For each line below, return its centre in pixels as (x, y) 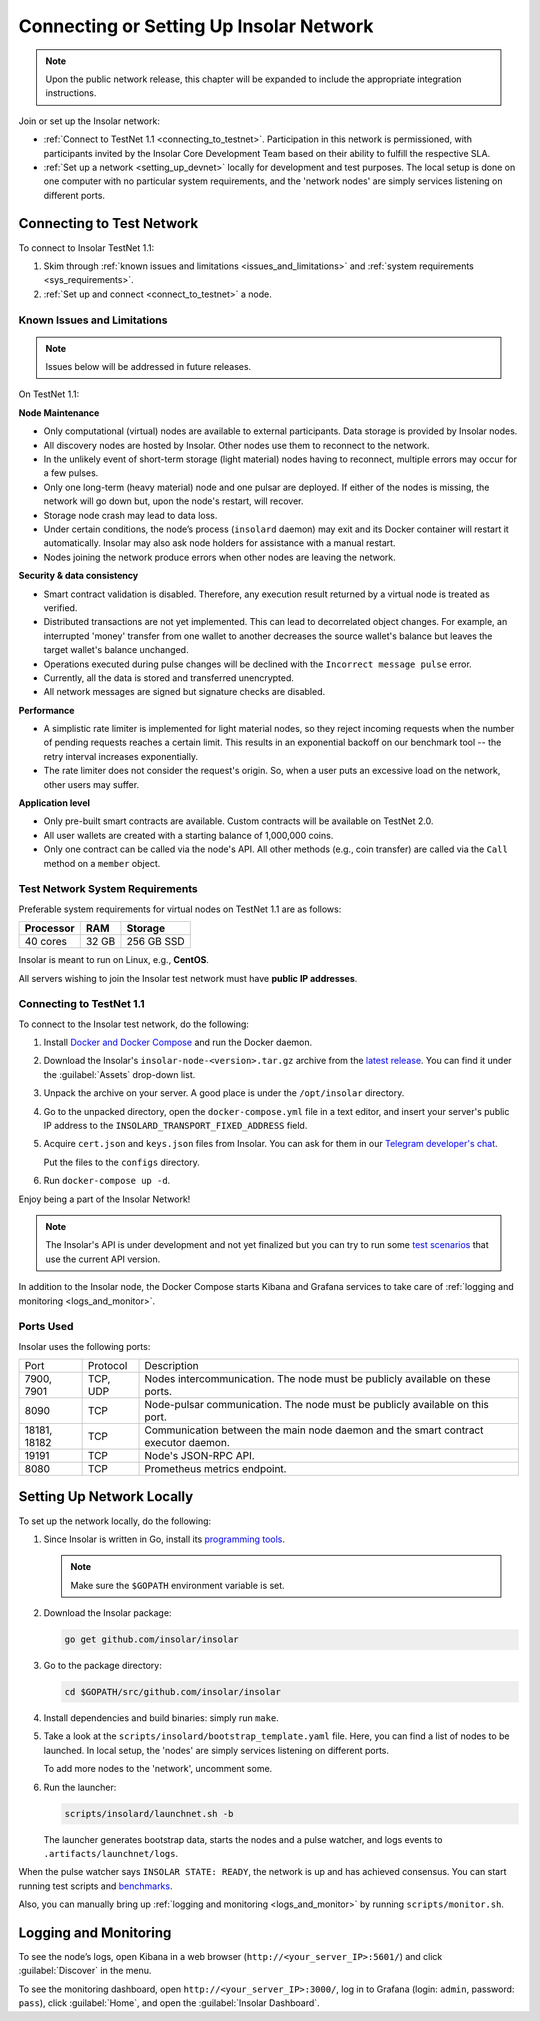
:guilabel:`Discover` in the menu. (85, 1971)
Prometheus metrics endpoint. (215, 1469)
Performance (46, 710)
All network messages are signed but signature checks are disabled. (184, 692)
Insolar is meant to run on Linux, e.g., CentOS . (114, 960)
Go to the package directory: (102, 1666)
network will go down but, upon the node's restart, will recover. (173, 501)
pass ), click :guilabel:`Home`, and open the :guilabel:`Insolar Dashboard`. (169, 2003)
